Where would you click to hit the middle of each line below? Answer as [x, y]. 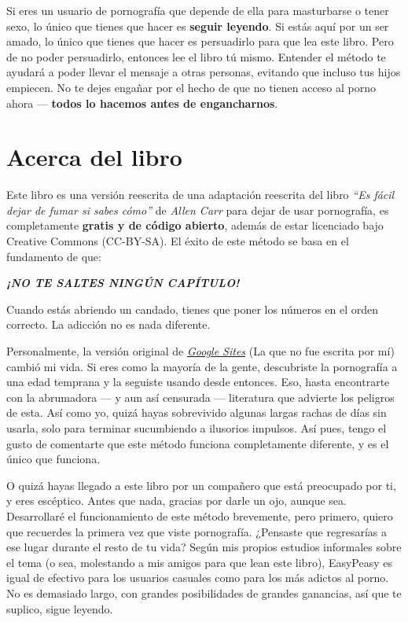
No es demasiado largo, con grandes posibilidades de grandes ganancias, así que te [204, 593]
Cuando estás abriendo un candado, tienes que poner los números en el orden [193, 309]
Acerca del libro [94, 157]
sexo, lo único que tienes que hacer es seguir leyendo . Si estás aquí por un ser [198, 26]
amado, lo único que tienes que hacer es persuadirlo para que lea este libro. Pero [200, 41]
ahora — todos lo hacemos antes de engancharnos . [142, 103]
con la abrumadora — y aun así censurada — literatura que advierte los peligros [200, 397]
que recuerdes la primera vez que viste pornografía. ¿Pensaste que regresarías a [197, 531]
